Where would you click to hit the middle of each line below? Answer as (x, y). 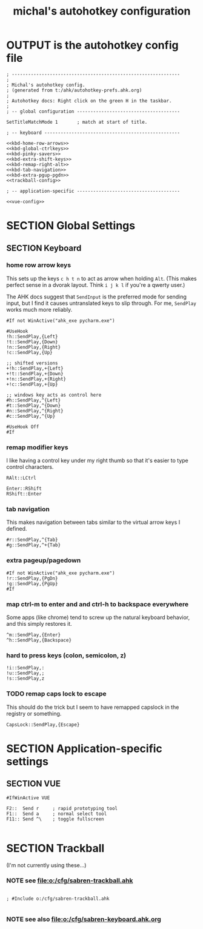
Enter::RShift (24, 489)
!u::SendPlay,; (25, 673)
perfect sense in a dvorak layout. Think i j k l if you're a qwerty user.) (96, 285)
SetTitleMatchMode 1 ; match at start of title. (77, 122)
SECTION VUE (33, 784)
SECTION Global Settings (71, 226)
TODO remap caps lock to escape (57, 694)
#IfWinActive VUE (28, 798)
